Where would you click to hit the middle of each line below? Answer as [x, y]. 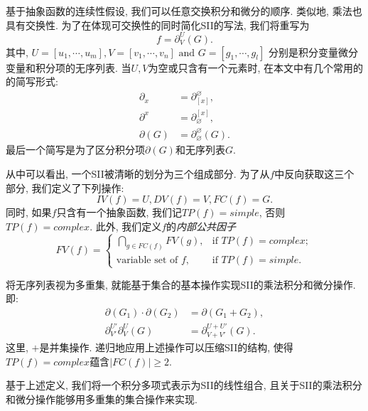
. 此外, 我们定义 [126, 226]
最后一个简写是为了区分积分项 [75, 150]
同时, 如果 [29, 212]
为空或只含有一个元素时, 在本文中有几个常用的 [256, 67]
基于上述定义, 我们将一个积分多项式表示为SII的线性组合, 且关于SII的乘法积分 [184, 385]
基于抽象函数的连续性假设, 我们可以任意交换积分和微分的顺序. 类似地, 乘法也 [184, 11]
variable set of [147, 260]
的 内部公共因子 [201, 226]
